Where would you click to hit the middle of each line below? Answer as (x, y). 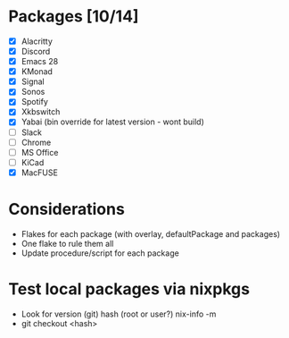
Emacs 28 (40, 62)
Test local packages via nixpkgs (129, 289)
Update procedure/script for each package (100, 253)
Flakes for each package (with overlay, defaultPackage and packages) (151, 233)
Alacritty (37, 41)
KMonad (37, 72)
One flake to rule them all (67, 243)
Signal (33, 81)
